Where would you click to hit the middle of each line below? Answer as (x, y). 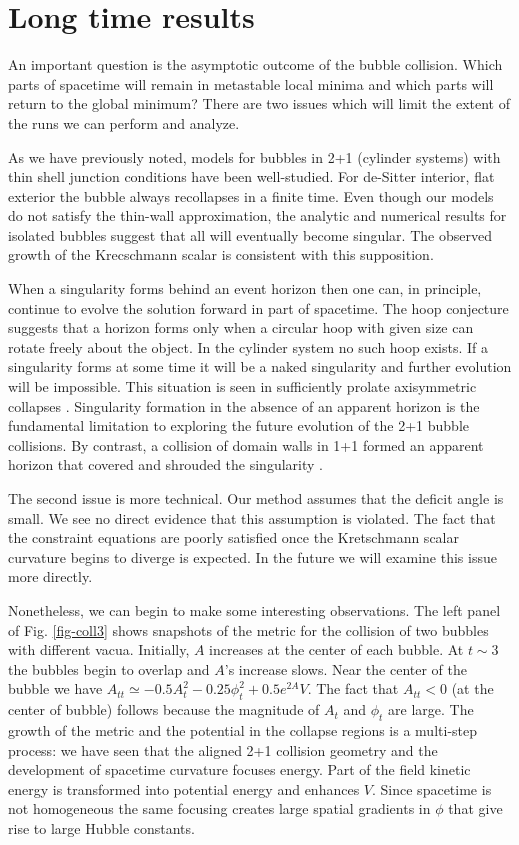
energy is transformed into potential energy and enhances (184, 788)
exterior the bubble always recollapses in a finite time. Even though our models (251, 195)
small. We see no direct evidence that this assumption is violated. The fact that (252, 517)
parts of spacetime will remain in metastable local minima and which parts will (251, 83)
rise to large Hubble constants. (101, 827)
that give (475, 808)
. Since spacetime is (432, 788)
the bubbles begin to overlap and (109, 668)
